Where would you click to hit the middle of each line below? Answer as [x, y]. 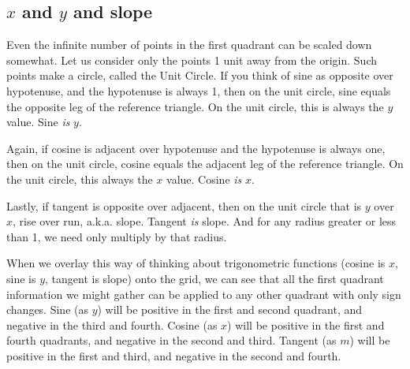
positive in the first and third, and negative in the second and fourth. [174, 355]
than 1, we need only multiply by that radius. [117, 236]
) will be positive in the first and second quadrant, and [230, 309]
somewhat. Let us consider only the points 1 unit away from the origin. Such [192, 60]
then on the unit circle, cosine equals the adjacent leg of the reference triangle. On [205, 164]
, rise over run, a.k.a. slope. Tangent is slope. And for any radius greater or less [205, 221]
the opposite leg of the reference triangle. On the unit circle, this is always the [195, 106]
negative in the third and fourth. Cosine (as [112, 324]
